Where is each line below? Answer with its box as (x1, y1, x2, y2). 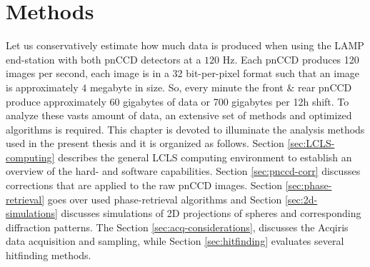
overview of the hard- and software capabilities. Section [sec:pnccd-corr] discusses (6, 163, 361, 178)
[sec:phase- (285, 178, 332, 193)
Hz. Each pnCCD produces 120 (222, 51, 359, 66)
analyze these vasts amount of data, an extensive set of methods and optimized (6, 108, 352, 123)
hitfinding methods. (6, 248, 91, 263)
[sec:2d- (284, 191, 318, 206)
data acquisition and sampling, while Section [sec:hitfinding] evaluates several (6, 233, 344, 248)
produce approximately (6, 94, 106, 109)
